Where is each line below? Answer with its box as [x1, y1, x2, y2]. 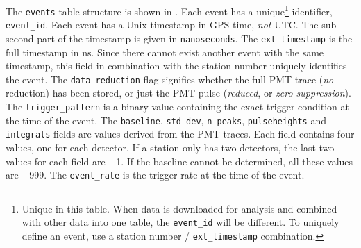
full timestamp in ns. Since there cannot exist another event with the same [6, 44, 324, 59]
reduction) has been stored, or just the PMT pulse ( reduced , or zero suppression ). [6, 85, 351, 100]
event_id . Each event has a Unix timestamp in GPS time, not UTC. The [6, 17, 319, 32]
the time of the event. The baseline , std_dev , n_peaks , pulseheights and [6, 113, 326, 127]
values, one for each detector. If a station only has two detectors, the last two [6, 140, 335, 155]
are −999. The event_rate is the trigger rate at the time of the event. [6, 167, 305, 182]
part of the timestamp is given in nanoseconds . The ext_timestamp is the [37, 31, 353, 45]
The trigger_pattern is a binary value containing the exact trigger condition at [6, 99, 349, 114]
